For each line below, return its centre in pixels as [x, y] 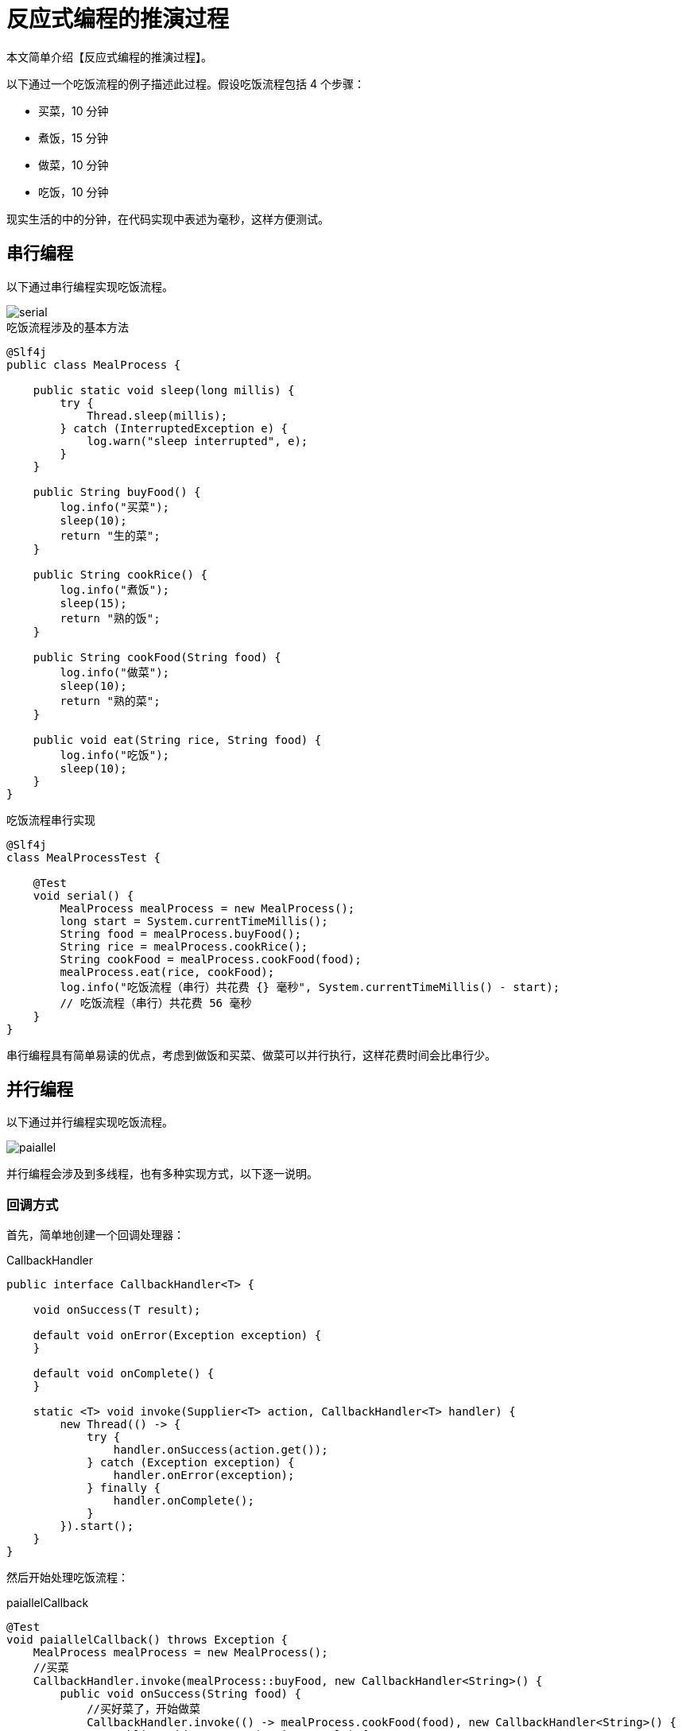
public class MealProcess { [94, 364]
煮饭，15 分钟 [73, 137]
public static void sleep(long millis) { [164, 390]
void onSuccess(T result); [117, 1310]
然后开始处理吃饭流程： [68, 1578]
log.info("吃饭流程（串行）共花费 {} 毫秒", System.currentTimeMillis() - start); [310, 987]
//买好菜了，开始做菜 [144, 1709]
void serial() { [83, 895]
